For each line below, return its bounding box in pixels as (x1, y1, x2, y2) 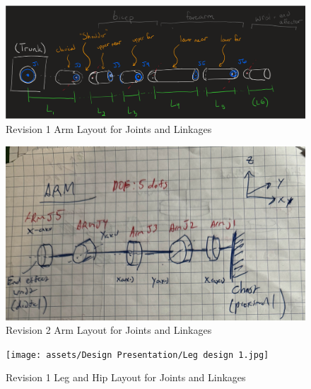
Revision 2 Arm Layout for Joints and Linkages (6, 323, 212, 337)
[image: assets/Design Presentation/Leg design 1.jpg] (6, 349, 269, 360)
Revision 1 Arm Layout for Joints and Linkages (6, 121, 212, 136)
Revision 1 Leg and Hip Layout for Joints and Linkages (6, 370, 246, 385)
